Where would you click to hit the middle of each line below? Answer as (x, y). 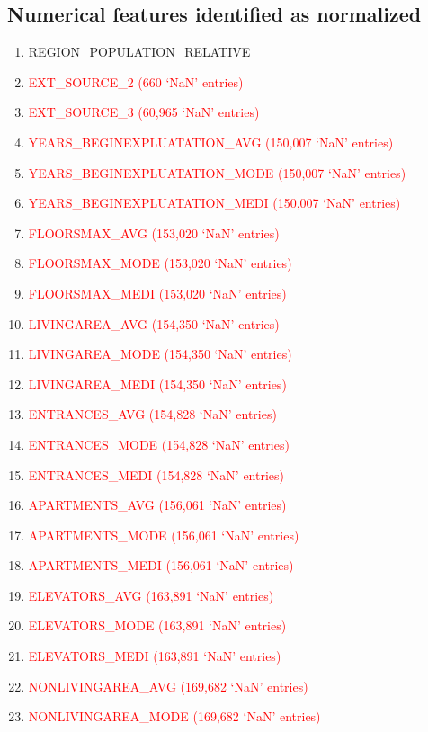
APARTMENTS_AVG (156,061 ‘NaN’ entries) (157, 505)
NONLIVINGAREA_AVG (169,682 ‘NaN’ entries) (168, 686)
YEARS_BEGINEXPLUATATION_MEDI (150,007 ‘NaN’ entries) (214, 203)
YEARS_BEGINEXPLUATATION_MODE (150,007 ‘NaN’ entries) (217, 172)
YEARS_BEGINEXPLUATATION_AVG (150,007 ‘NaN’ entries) (211, 142)
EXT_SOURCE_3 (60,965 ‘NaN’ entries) (144, 112)
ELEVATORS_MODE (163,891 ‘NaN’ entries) (157, 625)
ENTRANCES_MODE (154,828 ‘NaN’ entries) (159, 444)
